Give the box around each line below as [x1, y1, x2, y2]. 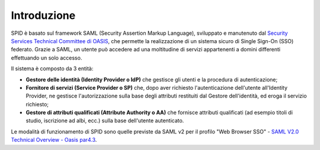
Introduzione [11, 9, 76, 22]
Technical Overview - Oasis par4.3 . [11, 136, 97, 144]
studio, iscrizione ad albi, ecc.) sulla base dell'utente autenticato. [25, 117, 184, 124]
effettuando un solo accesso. [11, 54, 82, 61]
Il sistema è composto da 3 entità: [11, 65, 94, 72]
